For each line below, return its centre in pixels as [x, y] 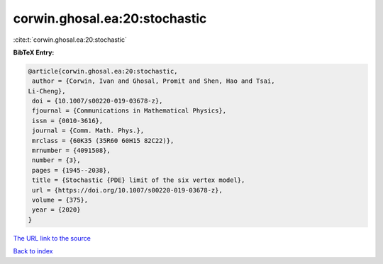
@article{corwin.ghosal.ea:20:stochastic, [103, 71]
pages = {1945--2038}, [72, 170]
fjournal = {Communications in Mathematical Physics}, [129, 111]
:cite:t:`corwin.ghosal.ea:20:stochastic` [70, 40]
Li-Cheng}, [47, 91]
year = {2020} [56, 210]
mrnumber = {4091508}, [72, 151]
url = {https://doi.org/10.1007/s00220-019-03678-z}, [127, 190]
